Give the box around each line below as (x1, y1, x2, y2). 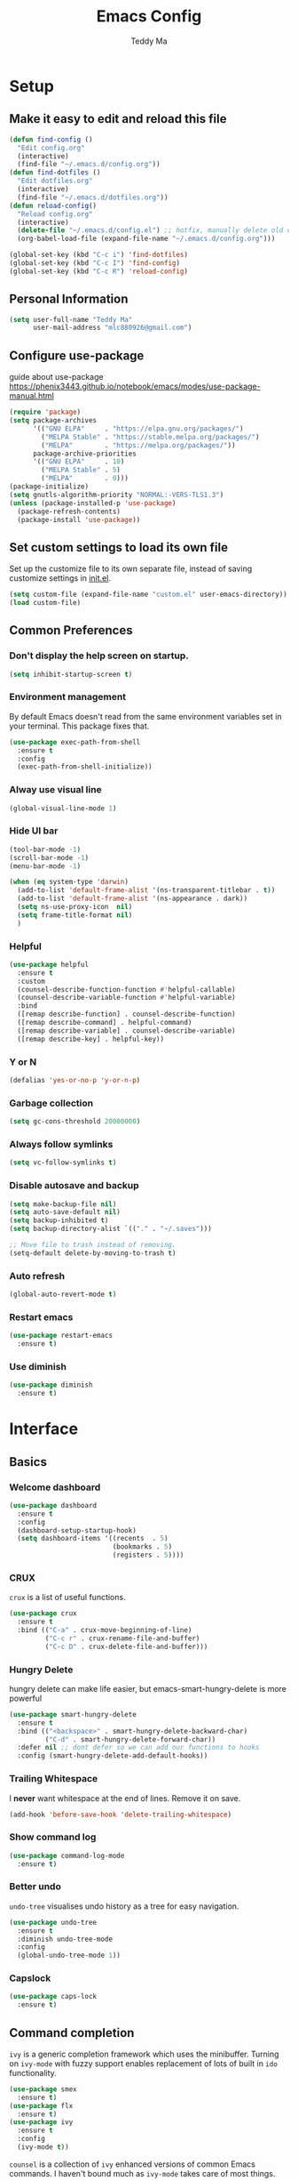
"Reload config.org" (17, 209, 93, 219)
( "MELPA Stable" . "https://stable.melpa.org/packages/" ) (41, 432, 260, 441)
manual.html (9, 390, 55, 401)
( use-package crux (9, 1609, 77, 1618)
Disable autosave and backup (9, 1179, 139, 1192)
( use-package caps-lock (9, 1992, 98, 2001)
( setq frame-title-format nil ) (17, 910, 133, 920)
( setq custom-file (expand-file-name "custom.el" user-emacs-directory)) (9, 590, 288, 600)
